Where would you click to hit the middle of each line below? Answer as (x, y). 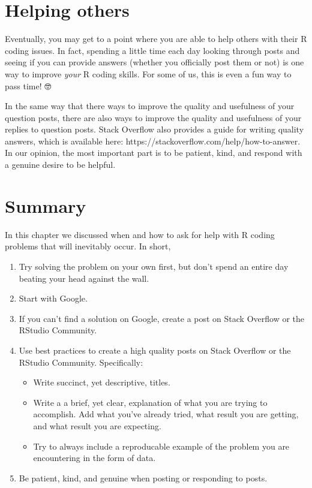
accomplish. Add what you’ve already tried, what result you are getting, (166, 414)
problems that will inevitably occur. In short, (88, 246)
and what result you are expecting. (97, 425)
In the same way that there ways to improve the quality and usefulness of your (150, 106)
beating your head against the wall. (84, 278)
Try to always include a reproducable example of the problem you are (161, 446)
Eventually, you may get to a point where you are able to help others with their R (156, 39)
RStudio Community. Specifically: (81, 362)
